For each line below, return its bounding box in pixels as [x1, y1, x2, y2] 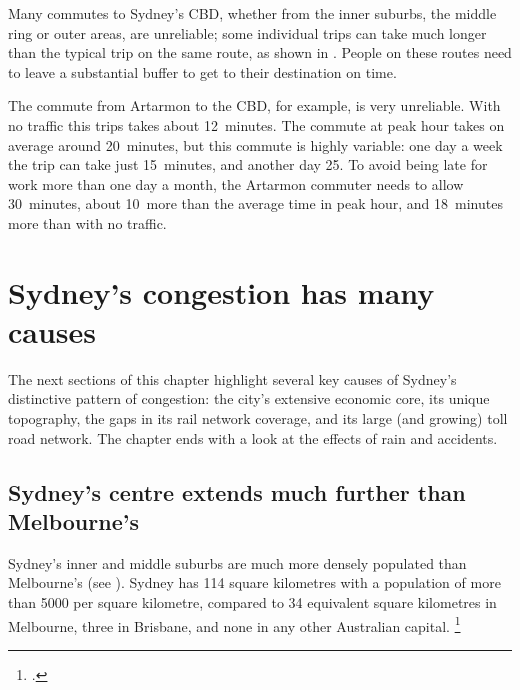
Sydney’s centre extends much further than [8, 476, 466, 507]
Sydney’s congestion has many [8, 271, 435, 312]
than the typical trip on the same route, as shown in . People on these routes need [8, 42, 512, 63]
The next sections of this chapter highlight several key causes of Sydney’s [8, 368, 457, 389]
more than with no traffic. [8, 212, 167, 233]
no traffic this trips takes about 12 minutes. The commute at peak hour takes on [8, 114, 505, 135]
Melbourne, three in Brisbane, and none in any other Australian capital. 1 [8, 612, 461, 636]
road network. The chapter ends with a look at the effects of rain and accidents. [8, 427, 498, 448]
